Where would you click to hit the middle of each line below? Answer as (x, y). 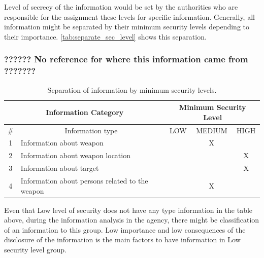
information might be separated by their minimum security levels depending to (127, 27)
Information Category (85, 112)
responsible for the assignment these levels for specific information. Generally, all (129, 16)
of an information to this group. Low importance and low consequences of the (125, 229)
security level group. (36, 249)
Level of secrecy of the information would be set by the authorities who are (121, 7)
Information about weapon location (75, 155)
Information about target (60, 168)
